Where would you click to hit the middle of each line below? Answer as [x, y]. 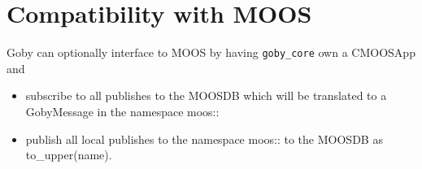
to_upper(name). [69, 155]
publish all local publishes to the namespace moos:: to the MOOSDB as [204, 139]
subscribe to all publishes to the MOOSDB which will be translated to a [206, 95]
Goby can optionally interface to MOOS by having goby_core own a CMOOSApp [211, 52]
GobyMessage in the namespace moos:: [122, 111]
